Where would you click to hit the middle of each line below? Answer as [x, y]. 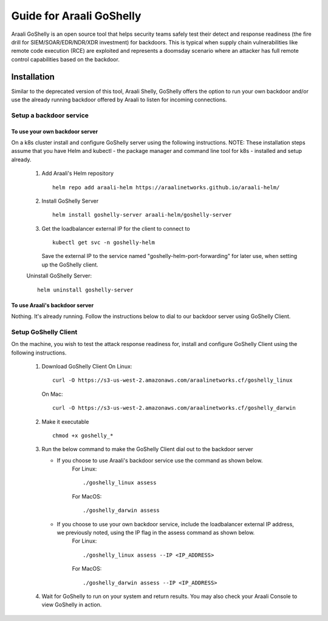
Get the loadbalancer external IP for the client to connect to [116, 228]
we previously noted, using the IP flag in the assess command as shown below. [156, 533]
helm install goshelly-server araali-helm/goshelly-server [142, 215]
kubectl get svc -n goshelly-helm [104, 243]
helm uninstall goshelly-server [85, 290]
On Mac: [52, 394]
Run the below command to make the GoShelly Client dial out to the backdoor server [147, 449]
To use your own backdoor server [55, 131]
